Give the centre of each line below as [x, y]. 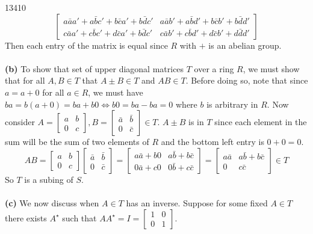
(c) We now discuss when [52, 202]
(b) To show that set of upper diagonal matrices [95, 68]
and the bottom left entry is [212, 142]
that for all [25, 80]
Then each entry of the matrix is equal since [86, 45]
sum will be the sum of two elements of [77, 142]
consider [20, 122]
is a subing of [49, 179]
